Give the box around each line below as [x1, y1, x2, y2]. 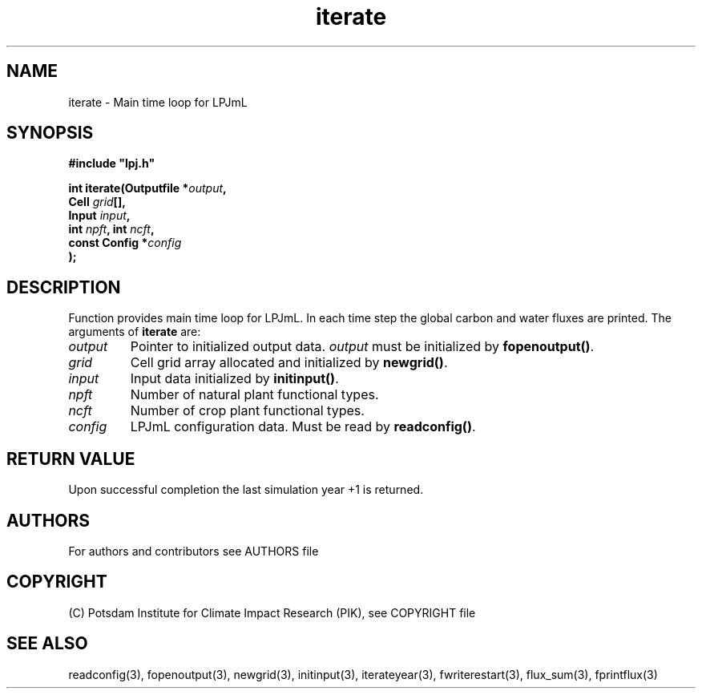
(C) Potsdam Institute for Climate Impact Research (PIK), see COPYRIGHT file [68, 605, 476, 620]
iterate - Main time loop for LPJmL [68, 95, 248, 109]
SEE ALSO [6, 633, 88, 654]
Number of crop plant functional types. [130, 402, 365, 419]
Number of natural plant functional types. [130, 386, 379, 403]
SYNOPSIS [6, 123, 94, 143]
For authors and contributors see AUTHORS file [68, 543, 319, 558]
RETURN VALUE [6, 448, 135, 469]
